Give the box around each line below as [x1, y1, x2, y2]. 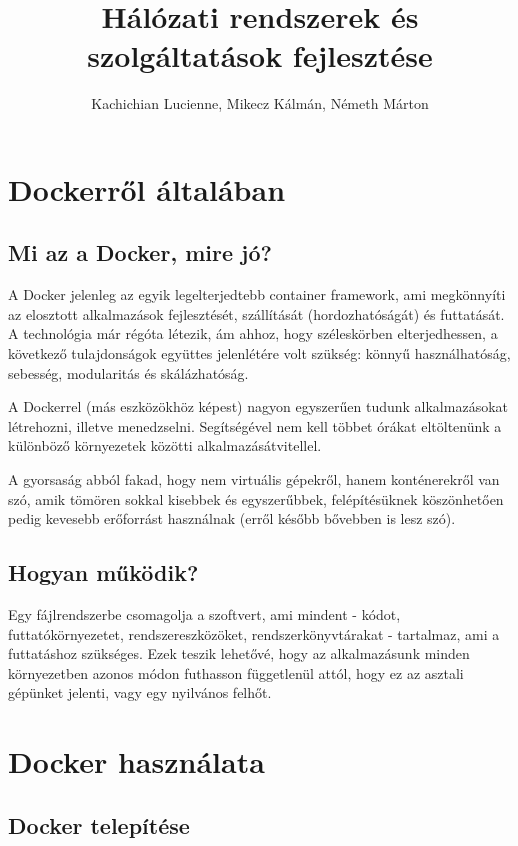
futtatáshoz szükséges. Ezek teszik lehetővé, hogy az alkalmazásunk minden [8, 643, 470, 664]
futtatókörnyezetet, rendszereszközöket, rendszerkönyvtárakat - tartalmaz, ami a [8, 623, 500, 644]
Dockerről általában [8, 168, 286, 209]
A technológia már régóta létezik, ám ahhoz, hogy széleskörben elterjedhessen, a [8, 323, 498, 344]
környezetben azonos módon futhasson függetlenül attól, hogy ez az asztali [8, 662, 464, 683]
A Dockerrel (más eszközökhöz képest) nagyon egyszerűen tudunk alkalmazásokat [8, 396, 508, 417]
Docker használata [8, 741, 265, 782]
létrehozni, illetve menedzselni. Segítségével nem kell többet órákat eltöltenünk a [8, 415, 502, 436]
